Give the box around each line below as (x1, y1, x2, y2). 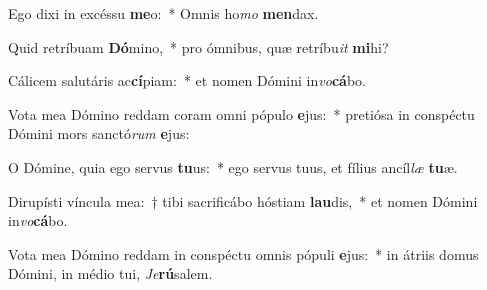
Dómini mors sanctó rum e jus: (8, 123, 190, 144)
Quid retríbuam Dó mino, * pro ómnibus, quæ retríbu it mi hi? (8, 36, 389, 57)
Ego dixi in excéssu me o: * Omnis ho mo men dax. (8, 3, 319, 23)
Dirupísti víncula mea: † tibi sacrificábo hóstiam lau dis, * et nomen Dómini (8, 190, 478, 211)
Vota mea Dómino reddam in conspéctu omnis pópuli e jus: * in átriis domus (8, 243, 479, 264)
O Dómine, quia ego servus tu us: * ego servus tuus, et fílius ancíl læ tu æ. (8, 156, 458, 177)
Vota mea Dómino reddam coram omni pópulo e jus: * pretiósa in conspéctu (8, 103, 475, 124)
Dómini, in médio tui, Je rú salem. (8, 263, 213, 284)
